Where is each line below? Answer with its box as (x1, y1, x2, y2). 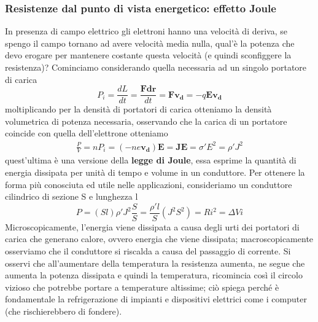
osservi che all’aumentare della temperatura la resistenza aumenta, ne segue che (5, 256, 305, 269)
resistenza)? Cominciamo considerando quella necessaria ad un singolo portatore (5, 61, 307, 73)
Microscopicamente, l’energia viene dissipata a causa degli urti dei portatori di (5, 220, 300, 233)
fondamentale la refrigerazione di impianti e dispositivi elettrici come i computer (5, 293, 307, 305)
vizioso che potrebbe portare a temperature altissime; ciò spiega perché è (5, 280, 279, 293)
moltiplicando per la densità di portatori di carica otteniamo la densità (5, 103, 272, 116)
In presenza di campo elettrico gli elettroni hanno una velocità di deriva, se (5, 25, 287, 37)
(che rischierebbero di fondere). (5, 304, 122, 317)
